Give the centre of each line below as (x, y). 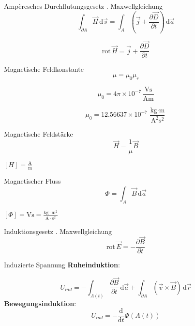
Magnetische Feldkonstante (44, 69)
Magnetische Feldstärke (38, 134)
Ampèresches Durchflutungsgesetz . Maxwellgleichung (83, 6)
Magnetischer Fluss (32, 181)
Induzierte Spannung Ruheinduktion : (62, 265)
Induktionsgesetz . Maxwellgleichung (58, 231)
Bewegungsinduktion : (40, 303)
